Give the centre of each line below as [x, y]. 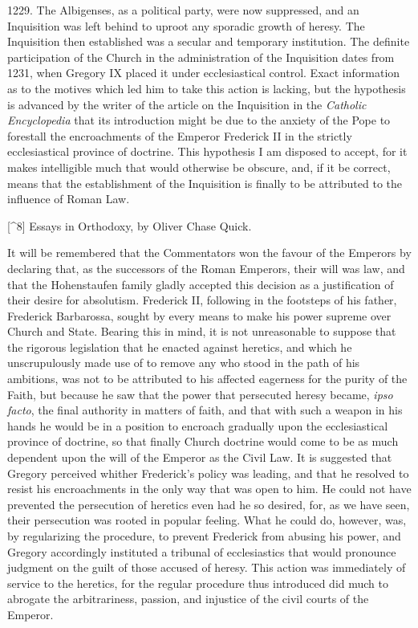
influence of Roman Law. [69, 199]
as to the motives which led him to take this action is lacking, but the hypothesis [207, 88]
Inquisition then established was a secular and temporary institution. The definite [209, 41]
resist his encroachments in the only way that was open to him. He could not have [209, 489]
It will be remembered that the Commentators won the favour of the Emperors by [209, 253]
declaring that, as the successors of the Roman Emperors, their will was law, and [206, 268]
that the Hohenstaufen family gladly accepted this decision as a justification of [201, 284]
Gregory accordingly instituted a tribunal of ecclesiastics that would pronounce [202, 551]
